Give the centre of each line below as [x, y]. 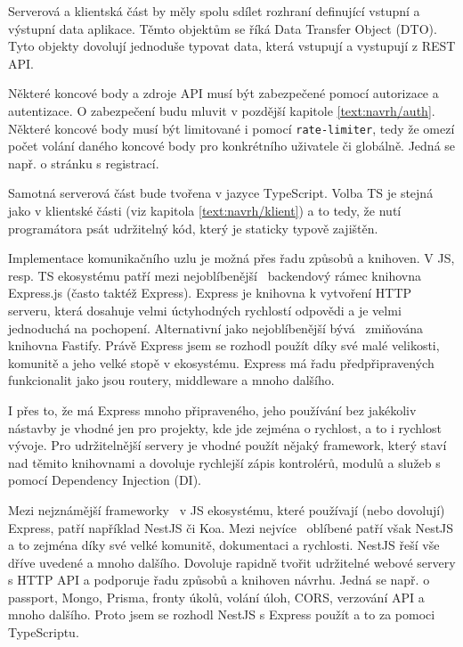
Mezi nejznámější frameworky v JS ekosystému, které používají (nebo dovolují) [227, 509]
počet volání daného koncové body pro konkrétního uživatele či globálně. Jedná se [232, 146]
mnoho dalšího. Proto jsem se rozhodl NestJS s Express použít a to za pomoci [222, 614]
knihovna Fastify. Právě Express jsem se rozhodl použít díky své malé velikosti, [224, 345]
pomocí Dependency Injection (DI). [105, 480]
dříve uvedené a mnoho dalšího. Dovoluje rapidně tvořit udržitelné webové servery [232, 562]
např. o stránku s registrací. [84, 163]
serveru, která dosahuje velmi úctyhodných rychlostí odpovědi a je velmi [205, 310]
